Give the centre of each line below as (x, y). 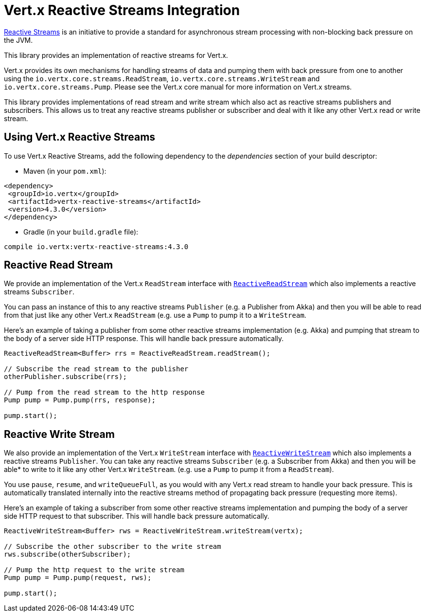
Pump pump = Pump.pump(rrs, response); (80, 400)
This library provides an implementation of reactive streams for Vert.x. (116, 55)
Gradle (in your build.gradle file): (81, 232)
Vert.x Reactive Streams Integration (122, 10)
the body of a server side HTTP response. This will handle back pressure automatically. (144, 339)
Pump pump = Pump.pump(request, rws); (78, 578)
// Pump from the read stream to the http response (105, 392)
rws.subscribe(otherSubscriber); (68, 554)
